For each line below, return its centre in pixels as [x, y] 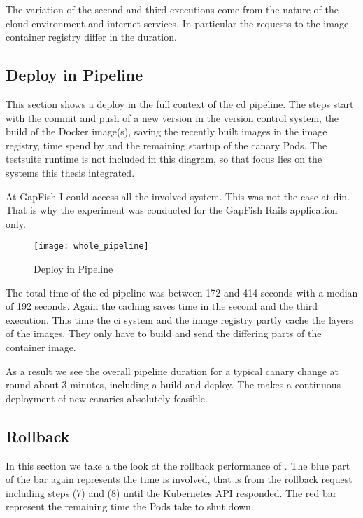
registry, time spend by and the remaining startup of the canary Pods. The [166, 145]
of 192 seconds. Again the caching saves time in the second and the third [162, 306]
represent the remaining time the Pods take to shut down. [130, 506]
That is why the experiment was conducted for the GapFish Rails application [172, 210]
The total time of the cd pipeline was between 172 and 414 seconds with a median [182, 292]
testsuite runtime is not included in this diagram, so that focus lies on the [164, 159]
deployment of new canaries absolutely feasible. [107, 398]
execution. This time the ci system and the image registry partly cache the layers [179, 319]
